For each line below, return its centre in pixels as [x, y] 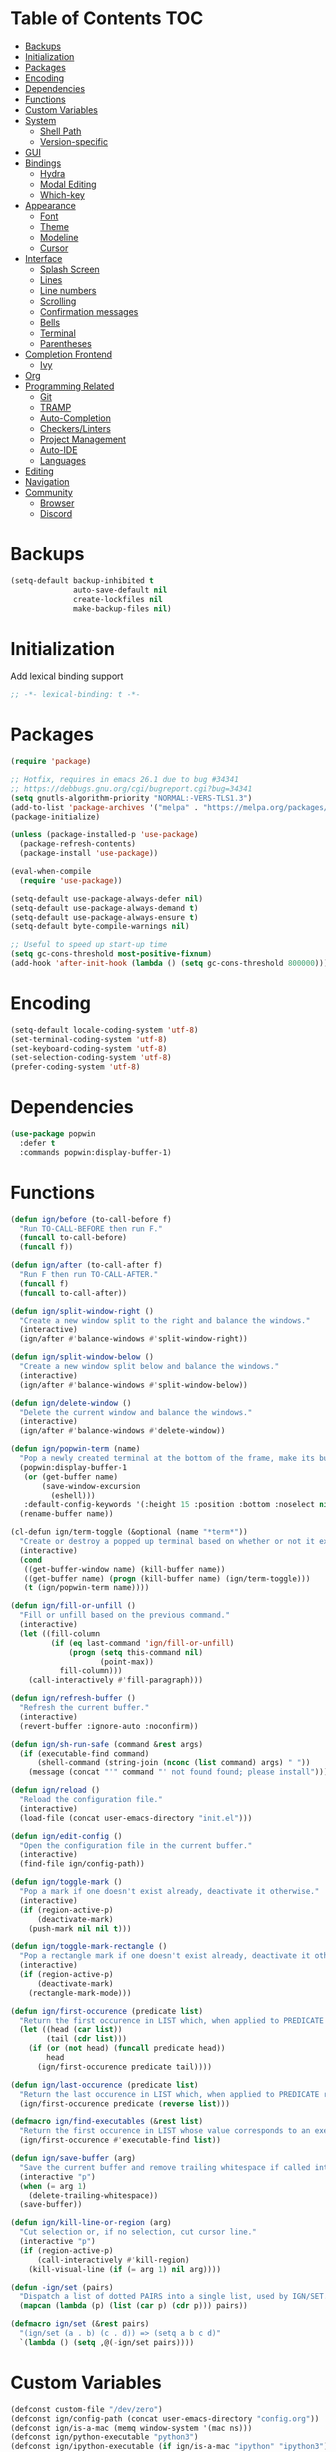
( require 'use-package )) [71, 880]
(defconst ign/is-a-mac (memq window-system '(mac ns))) [131, 2428]
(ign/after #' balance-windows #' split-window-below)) [133, 1385]
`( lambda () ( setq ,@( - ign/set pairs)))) [107, 2342]
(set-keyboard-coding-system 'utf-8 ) [89, 1048]
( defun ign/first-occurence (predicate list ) [106, 2011]
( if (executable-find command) [84, 1753]
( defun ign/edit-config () [66, 1836]
